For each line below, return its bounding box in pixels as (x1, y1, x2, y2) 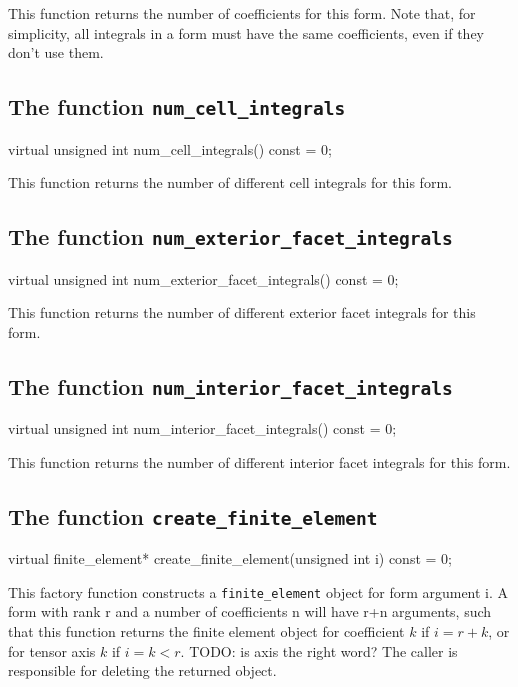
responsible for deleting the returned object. (8, 660, 277, 681)
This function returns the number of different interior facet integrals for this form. (8, 451, 511, 472)
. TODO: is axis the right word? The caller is (180, 640, 458, 661)
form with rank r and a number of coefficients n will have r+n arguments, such (8, 601, 492, 622)
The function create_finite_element (8, 500, 378, 531)
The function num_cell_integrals (8, 91, 346, 122)
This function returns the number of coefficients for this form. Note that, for (8, 3, 476, 23)
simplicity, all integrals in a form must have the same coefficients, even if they (8, 22, 485, 43)
